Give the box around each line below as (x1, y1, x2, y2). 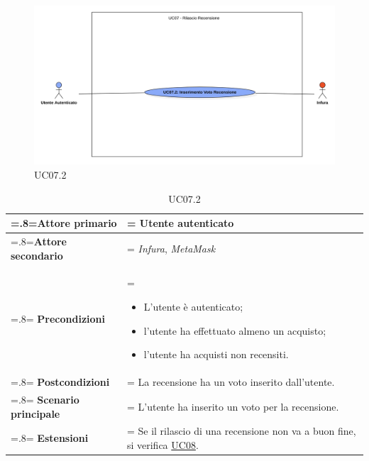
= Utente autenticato (126, 216, 234, 230)
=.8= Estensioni (11, 431, 89, 445)
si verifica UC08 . (126, 437, 199, 452)
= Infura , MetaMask (126, 240, 216, 255)
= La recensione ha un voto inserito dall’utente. (126, 374, 335, 389)
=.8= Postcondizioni (11, 374, 110, 389)
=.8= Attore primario (11, 216, 117, 230)
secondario (11, 248, 63, 262)
